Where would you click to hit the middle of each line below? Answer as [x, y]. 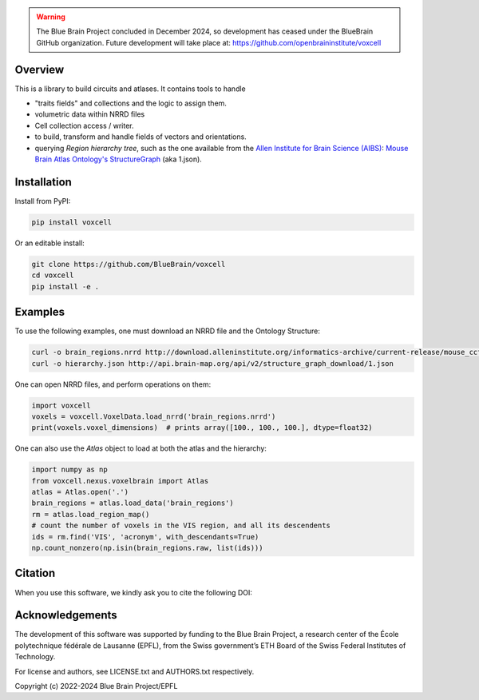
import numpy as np [69, 470]
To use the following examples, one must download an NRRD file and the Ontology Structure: [168, 331]
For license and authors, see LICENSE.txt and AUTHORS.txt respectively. [135, 671]
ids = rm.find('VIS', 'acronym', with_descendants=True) [145, 537]
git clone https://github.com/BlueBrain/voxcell [129, 264]
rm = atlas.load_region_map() [91, 514]
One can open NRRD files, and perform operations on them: [113, 384]
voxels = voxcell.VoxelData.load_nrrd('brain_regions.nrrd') [154, 416]
